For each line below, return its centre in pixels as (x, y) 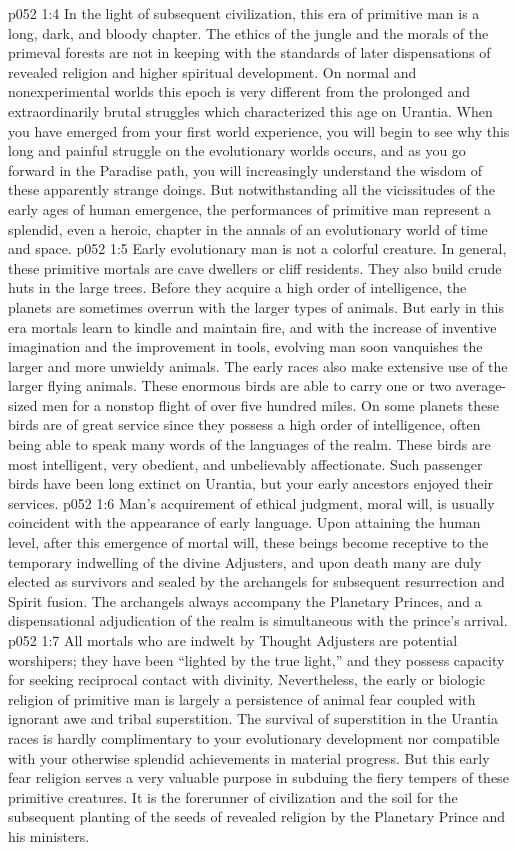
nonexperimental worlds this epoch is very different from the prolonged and (239, 91)
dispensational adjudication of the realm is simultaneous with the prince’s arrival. (258, 620)
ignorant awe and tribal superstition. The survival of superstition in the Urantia (253, 718)
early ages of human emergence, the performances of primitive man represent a (250, 208)
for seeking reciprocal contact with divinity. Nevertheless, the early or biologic (247, 679)
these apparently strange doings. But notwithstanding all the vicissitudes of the (251, 189)
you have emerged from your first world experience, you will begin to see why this (259, 130)
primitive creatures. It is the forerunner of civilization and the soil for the (233, 796)
